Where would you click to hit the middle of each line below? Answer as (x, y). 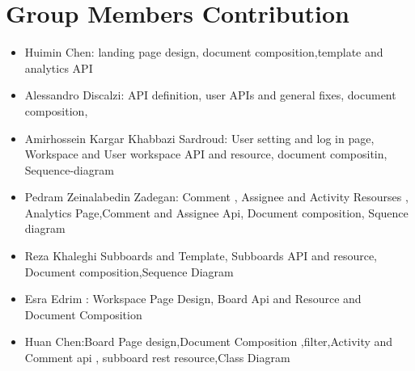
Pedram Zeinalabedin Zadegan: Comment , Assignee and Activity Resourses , (216, 197)
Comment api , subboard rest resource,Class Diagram (157, 358)
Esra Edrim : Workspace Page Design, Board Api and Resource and (193, 299)
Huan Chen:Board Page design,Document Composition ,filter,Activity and (209, 341)
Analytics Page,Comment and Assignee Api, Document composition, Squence (216, 212)
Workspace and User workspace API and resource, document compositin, (206, 154)
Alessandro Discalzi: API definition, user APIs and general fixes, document (210, 95)
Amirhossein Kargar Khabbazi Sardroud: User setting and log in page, (199, 138)
